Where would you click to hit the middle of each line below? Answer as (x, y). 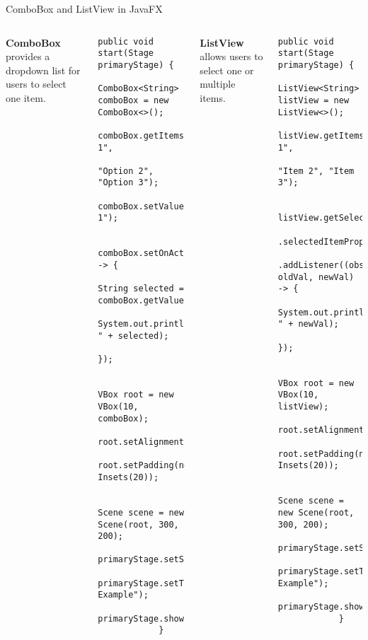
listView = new (314, 100)
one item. (26, 97)
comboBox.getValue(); (149, 301)
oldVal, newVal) (316, 277)
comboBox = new (133, 100)
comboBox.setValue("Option (161, 206)
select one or (227, 70)
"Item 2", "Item (316, 171)
